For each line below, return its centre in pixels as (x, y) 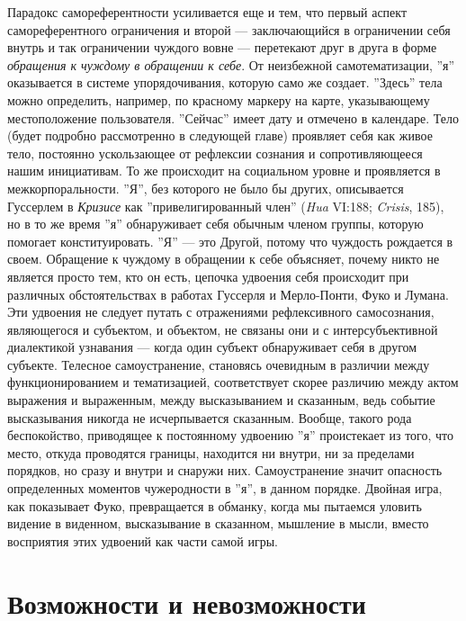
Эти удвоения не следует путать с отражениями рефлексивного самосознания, (221, 312)
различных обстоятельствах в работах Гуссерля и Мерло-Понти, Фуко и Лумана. (228, 294)
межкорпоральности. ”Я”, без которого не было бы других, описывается (206, 188)
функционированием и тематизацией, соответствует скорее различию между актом (233, 382)
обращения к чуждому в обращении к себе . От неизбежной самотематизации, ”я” (231, 64)
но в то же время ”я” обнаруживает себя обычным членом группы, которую (215, 224)
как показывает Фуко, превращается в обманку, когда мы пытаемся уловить (215, 505)
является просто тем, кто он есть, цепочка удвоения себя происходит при (208, 276)
